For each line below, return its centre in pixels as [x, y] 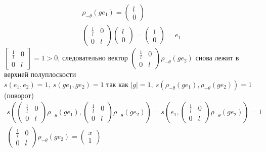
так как [117, 84]
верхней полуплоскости [40, 74]
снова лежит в [217, 58]
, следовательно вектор [93, 58]
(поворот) [19, 95]
